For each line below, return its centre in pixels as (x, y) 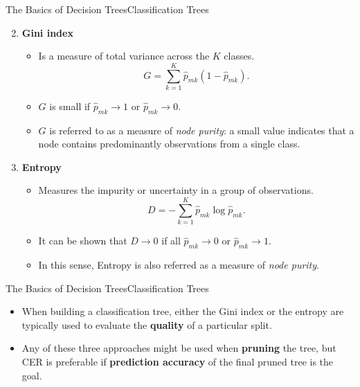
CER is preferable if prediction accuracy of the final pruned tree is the (178, 361)
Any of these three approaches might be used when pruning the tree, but (179, 348)
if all (171, 241)
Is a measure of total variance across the (124, 56)
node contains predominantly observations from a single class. (169, 144)
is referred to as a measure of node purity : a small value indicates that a (202, 130)
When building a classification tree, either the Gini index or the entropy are (183, 311)
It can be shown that (83, 241)
